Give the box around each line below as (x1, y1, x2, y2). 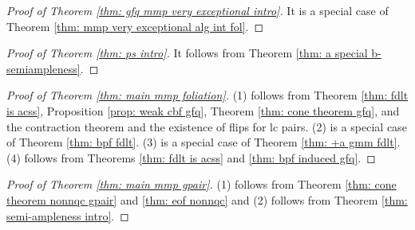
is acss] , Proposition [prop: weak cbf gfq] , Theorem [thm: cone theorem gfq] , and (6, 102, 400, 119)
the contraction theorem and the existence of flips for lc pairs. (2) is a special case (6, 118, 407, 134)
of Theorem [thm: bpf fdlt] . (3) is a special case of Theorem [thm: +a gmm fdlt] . (6, 134, 401, 150)
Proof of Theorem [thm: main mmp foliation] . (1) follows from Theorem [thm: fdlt (6, 87, 409, 103)
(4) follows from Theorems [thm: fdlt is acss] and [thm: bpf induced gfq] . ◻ (6, 149, 376, 166)
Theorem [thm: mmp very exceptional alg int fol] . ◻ (6, 18, 264, 34)
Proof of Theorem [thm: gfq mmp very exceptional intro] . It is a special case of (6, 2, 389, 18)
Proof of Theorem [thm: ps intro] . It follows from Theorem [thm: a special (6, 45, 368, 61)
